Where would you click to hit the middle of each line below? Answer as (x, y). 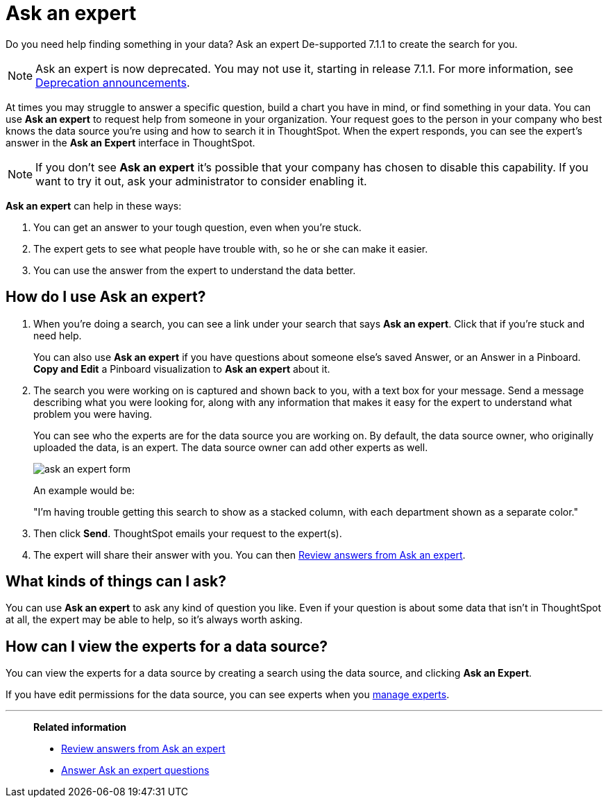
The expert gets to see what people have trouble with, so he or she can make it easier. (231, 248)
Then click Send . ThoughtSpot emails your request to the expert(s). (188, 533)
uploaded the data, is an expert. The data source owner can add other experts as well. (231, 447)
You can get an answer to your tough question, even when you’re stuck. (197, 227)
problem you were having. (93, 414)
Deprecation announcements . (113, 82)
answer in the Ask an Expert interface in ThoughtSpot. (130, 142)
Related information (80, 727)
